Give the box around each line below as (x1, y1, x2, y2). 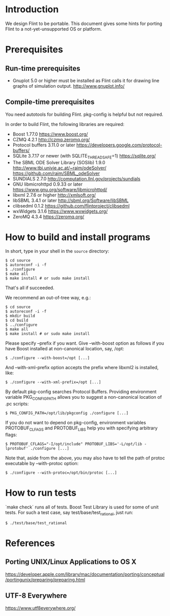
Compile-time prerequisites (5, 98, 95, 107)
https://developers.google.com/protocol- (76, 142, 162, 148)
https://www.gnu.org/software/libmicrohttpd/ (12, 186, 107, 192)
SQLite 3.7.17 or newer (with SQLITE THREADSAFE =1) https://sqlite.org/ (12, 152, 156, 160)
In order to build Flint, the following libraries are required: (5, 121, 125, 127)
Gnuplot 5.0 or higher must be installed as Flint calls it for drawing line (12, 78, 159, 84)
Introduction (5, 4, 59, 15)
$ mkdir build (5, 314, 36, 319)
